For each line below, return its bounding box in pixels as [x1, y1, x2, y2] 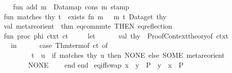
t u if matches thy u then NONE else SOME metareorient [31, 49, 225, 60]
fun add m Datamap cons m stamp [13, 1, 129, 11]
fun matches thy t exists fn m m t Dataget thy [3, 11, 166, 21]
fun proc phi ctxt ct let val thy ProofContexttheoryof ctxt [3, 30, 229, 40]
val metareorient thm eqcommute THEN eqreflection [3, 21, 172, 31]
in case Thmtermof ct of [10, 40, 108, 50]
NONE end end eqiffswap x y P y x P [28, 59, 184, 70]
